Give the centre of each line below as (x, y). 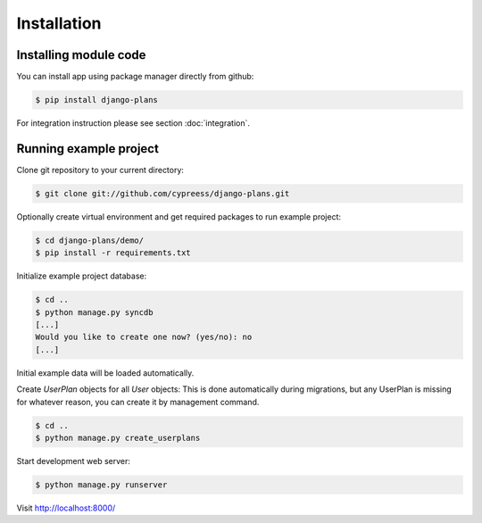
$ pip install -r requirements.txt (113, 253)
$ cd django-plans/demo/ (90, 240)
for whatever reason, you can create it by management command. (138, 402)
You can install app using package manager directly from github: (135, 77)
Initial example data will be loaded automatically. (105, 373)
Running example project (88, 149)
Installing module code (81, 55)
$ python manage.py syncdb (94, 312)
